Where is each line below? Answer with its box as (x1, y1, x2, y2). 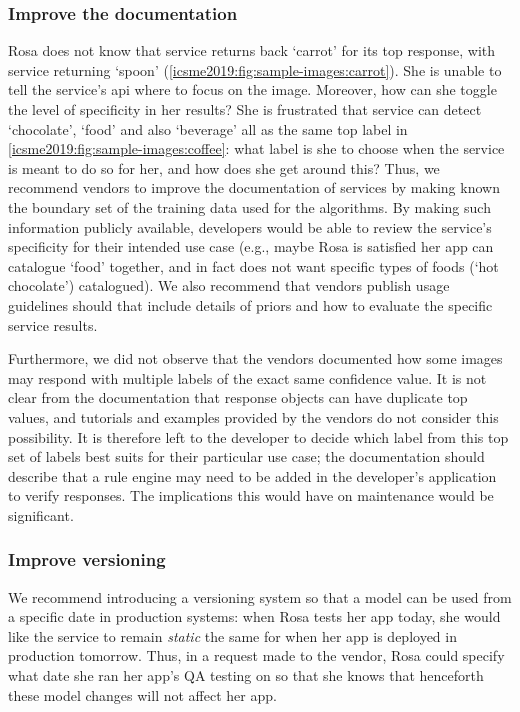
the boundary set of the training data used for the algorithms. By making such (8, 196, 491, 217)
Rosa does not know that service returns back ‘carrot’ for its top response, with (8, 40, 496, 61)
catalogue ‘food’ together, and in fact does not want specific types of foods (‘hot (8, 255, 499, 276)
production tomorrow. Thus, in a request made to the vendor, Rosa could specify (8, 645, 505, 666)
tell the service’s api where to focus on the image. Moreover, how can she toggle (8, 79, 497, 100)
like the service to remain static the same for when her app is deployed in (8, 625, 457, 646)
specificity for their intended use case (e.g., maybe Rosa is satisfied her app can (8, 236, 494, 257)
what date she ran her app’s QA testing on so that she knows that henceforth (8, 665, 484, 686)
